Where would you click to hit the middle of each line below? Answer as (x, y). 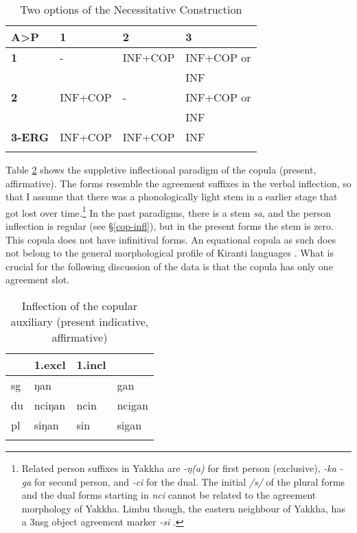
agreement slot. (38, 280)
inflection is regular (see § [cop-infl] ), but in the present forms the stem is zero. (170, 226)
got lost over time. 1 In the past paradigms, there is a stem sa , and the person (168, 211)
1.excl (50, 365)
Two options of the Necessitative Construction (131, 9)
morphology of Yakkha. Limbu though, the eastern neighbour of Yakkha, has (183, 508)
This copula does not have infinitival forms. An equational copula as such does (171, 239)
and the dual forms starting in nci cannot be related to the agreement (169, 495)
